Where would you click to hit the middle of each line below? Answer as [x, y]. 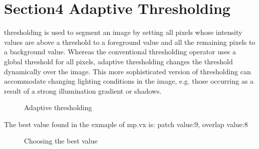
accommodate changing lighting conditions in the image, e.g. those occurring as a [129, 81]
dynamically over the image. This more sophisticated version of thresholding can [127, 71]
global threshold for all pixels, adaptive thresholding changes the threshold [118, 61]
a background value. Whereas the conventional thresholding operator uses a [120, 52]
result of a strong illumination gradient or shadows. [83, 90]
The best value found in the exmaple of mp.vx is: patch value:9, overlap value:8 [126, 124]
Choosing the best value [61, 141]
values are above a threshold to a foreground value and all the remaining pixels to [130, 42]
